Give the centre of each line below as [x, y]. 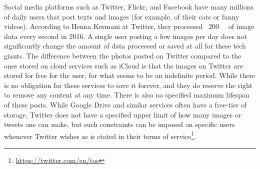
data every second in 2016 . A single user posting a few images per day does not [125, 36]
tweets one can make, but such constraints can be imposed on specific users [119, 124]
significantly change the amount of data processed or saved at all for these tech [125, 46]
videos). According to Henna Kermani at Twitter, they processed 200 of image [129, 26]
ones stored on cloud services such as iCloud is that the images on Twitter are [123, 65]
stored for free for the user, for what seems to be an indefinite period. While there [130, 75]
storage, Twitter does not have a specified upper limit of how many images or [123, 114]
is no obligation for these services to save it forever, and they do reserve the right [128, 85]
